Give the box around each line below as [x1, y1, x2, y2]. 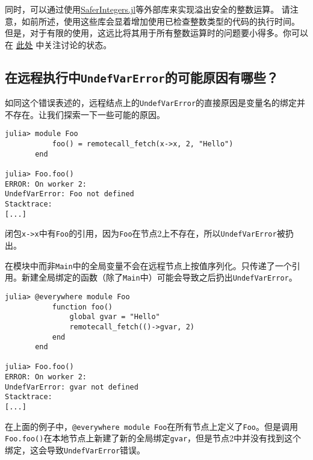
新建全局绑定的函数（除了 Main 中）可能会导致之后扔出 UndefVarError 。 [21, 271, 297, 284]
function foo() [52, 302, 113, 311]
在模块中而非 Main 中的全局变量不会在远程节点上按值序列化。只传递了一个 [5, 259, 292, 272]
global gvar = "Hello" [69, 312, 160, 322]
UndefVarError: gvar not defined [5, 382, 138, 391]
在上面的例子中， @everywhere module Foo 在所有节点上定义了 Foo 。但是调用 [5, 420, 298, 432]
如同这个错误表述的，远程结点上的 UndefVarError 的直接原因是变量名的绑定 [5, 96, 297, 109]
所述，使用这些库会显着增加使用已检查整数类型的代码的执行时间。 [38, 14, 300, 27]
